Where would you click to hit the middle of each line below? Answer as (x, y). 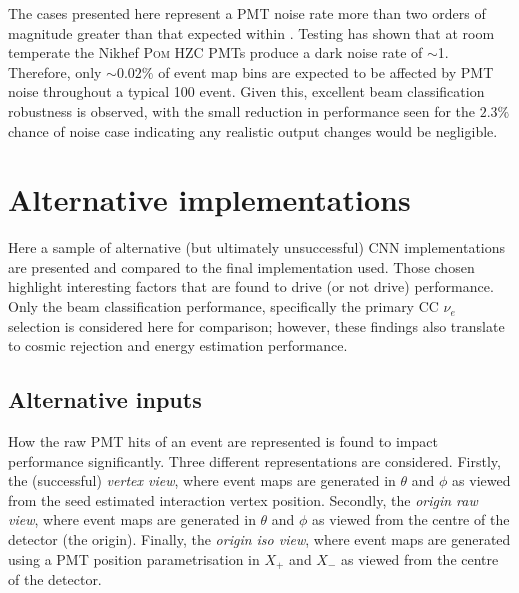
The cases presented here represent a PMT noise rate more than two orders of (247, 13)
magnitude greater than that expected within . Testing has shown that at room (251, 32)
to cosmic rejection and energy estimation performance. (178, 345)
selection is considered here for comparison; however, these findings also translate (256, 325)
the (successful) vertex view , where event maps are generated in (202, 480)
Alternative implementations (209, 199)
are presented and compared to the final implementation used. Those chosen (241, 266)
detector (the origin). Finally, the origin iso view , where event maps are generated (259, 539)
